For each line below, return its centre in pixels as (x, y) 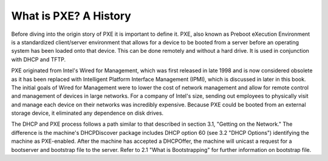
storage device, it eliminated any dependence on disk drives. (87, 113)
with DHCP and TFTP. (39, 59)
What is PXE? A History (71, 16)
